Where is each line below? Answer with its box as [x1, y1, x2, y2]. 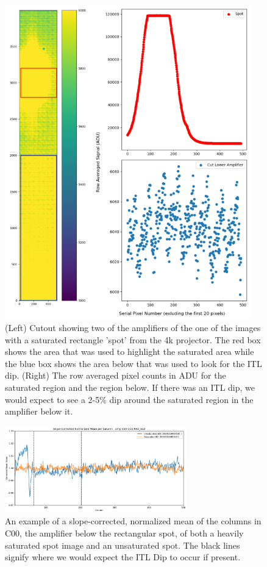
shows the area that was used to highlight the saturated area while [5, 345, 254, 358]
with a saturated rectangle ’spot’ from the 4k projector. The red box [5, 333, 261, 346]
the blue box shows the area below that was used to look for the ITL [5, 357, 262, 369]
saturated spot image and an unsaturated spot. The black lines [5, 538, 240, 551]
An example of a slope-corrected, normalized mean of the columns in [5, 515, 262, 527]
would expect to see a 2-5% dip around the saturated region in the [5, 393, 254, 405]
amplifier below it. [5, 405, 73, 418]
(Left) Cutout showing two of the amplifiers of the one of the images [5, 321, 261, 334]
